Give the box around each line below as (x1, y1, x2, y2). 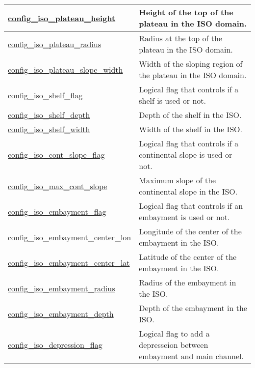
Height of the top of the (139, 6, 233, 18)
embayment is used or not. (139, 211, 230, 223)
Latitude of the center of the (139, 251, 237, 262)
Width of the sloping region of (139, 58, 243, 69)
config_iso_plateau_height (8, 12, 116, 24)
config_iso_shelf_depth (8, 109, 90, 120)
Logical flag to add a (139, 328, 210, 339)
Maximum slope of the (139, 174, 216, 186)
